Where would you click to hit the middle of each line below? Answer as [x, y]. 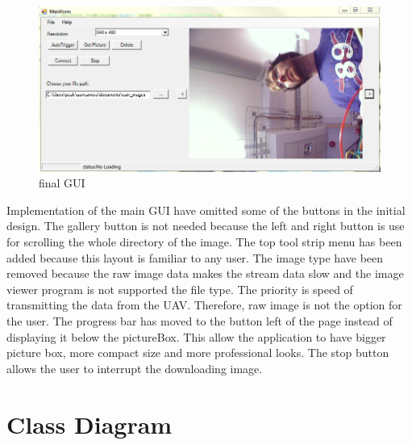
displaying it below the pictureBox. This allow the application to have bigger [196, 336]
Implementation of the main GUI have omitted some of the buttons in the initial [206, 210]
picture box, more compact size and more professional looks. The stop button [198, 353]
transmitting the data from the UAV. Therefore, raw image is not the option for [204, 305]
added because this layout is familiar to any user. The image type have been [195, 257]
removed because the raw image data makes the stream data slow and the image [205, 273]
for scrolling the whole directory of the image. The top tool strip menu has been [204, 242]
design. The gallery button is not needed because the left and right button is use [206, 226]
